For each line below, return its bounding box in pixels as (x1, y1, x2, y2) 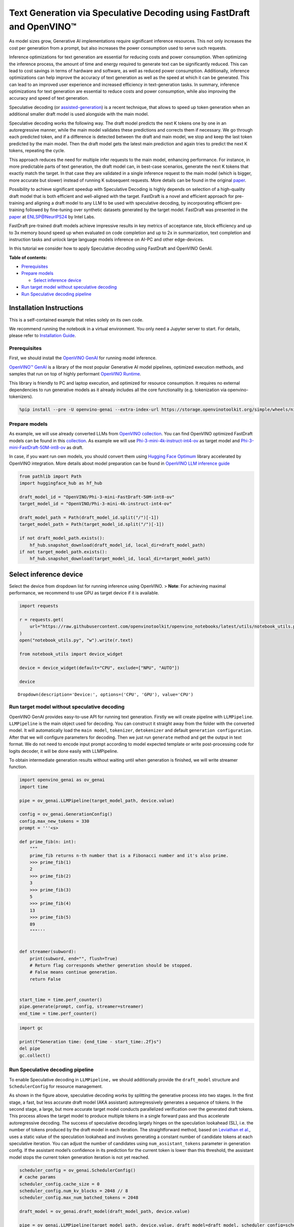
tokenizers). (9, 394, 33, 400)
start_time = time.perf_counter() (19, 997, 102, 1002)
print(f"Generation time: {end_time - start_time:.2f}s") (19, 1039, 162, 1045)
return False (29, 976, 61, 982)
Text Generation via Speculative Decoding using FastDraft (9, 7, 250, 18)
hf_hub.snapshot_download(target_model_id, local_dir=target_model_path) (29, 556, 211, 561)
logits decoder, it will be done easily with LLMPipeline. (9, 748, 119, 754)
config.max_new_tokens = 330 (19, 818, 90, 824)
